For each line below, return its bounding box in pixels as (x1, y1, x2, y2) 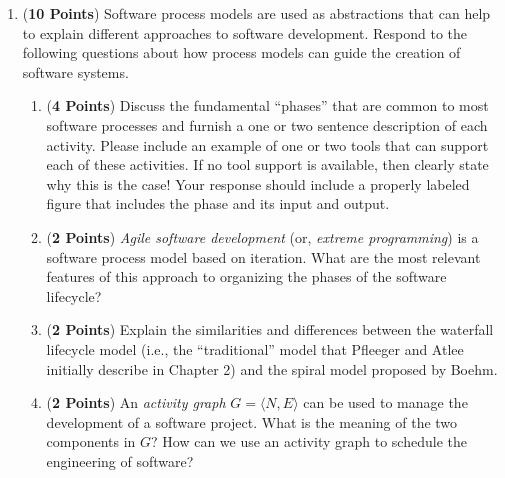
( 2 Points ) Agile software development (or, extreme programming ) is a (46, 226, 479, 247)
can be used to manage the (303, 392, 468, 413)
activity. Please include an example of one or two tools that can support (46, 134, 489, 155)
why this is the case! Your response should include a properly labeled (46, 173, 470, 194)
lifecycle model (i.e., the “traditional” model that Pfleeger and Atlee (46, 338, 464, 359)
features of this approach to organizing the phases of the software (46, 266, 447, 287)
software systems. (22, 61, 129, 82)
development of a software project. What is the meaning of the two (46, 411, 458, 432)
